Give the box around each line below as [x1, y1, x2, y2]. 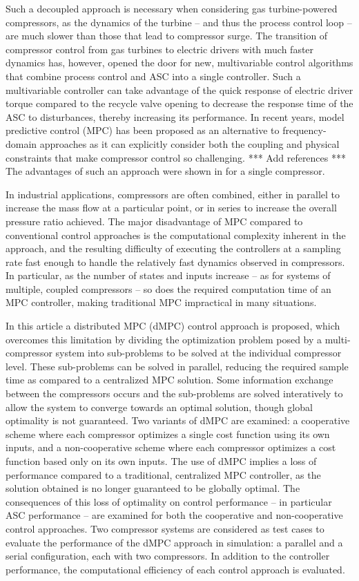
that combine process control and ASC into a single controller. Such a [6, 68, 301, 83]
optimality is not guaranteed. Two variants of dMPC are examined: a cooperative [6, 413, 350, 428]
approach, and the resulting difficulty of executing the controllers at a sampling [6, 241, 341, 256]
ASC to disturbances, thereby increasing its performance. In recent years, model [6, 109, 345, 124]
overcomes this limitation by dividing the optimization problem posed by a [6, 332, 322, 346]
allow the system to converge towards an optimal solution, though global [6, 399, 313, 414]
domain [6, 136, 37, 151]
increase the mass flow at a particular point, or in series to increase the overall [6, 200, 337, 215]
